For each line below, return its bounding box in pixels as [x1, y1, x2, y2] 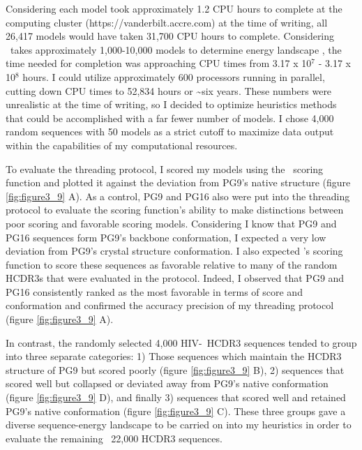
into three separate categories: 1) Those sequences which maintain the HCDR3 [6, 349, 342, 363]
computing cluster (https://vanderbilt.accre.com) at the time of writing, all [6, 15, 328, 29]
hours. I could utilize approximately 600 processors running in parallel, [22, 69, 325, 84]
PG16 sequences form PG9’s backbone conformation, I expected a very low [6, 230, 326, 244]
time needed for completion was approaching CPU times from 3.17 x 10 [6, 56, 312, 70]
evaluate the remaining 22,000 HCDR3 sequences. [6, 430, 223, 445]
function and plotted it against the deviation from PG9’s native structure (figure [6, 175, 351, 190]
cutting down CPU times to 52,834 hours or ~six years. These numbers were [6, 83, 332, 98]
